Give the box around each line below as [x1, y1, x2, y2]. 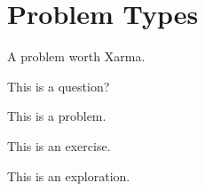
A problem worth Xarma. [7, 47, 146, 66]
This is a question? [7, 76, 110, 95]
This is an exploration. [7, 166, 130, 185]
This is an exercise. [7, 136, 111, 155]
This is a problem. [7, 107, 106, 125]
